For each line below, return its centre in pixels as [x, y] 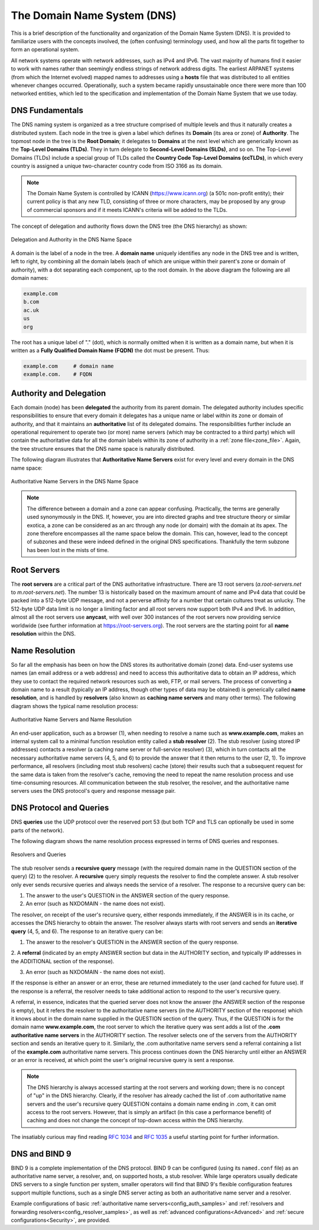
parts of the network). [38, 830]
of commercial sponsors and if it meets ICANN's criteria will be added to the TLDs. [127, 209]
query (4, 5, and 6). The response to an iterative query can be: [87, 931]
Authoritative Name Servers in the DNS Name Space [75, 481]
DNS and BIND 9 [41, 1154]
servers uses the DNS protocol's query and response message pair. [93, 791]
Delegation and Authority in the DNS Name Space [71, 240]
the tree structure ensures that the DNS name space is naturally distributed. [103, 448]
